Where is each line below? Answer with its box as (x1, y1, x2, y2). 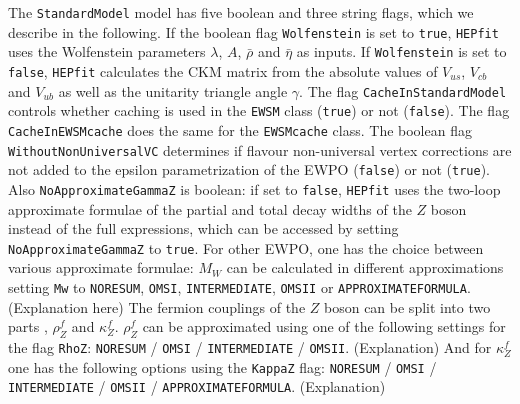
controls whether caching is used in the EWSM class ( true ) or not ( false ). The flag (8, 100, 510, 121)
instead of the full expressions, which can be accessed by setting (8, 218, 399, 239)
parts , (8, 316, 48, 337)
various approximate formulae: (8, 257, 194, 278)
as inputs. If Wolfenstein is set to (296, 41, 507, 62)
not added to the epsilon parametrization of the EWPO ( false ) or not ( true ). (8, 159, 490, 180)
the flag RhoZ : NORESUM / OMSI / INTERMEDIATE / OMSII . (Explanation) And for (8, 337, 492, 358)
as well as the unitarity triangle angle (58, 80, 288, 101)
